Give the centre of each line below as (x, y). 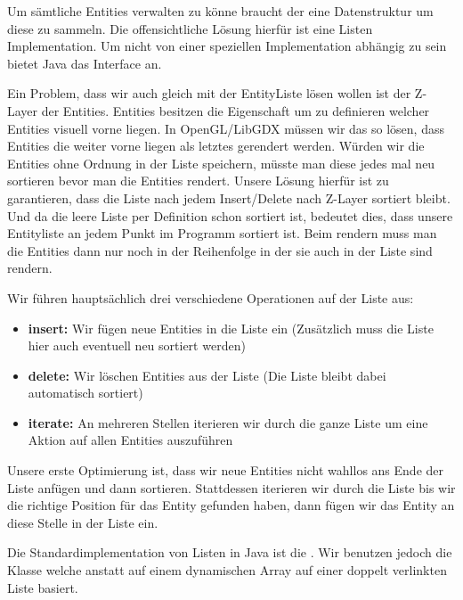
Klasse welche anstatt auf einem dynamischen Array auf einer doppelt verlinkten (227, 570)
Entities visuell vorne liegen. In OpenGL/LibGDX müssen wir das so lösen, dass (226, 128)
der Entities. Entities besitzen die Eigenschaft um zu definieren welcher (236, 110)
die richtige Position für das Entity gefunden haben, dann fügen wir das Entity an (231, 505)
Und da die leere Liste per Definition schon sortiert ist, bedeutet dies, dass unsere (230, 215)
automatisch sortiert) (85, 393)
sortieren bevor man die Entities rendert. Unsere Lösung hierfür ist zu (198, 181)
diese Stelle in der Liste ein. (83, 522)
